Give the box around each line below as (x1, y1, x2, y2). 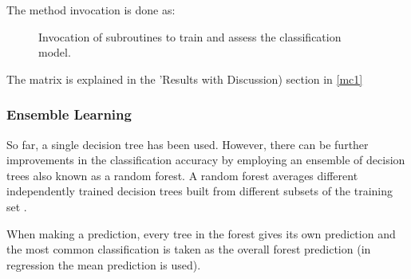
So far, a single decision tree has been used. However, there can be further (6, 136, 369, 152)
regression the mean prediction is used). (6, 256, 201, 273)
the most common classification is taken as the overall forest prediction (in (6, 241, 371, 257)
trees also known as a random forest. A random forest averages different (6, 167, 358, 183)
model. (38, 44, 71, 61)
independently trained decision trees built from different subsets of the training (6, 183, 393, 199)
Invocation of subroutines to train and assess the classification (38, 28, 342, 45)
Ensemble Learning (6, 104, 132, 124)
